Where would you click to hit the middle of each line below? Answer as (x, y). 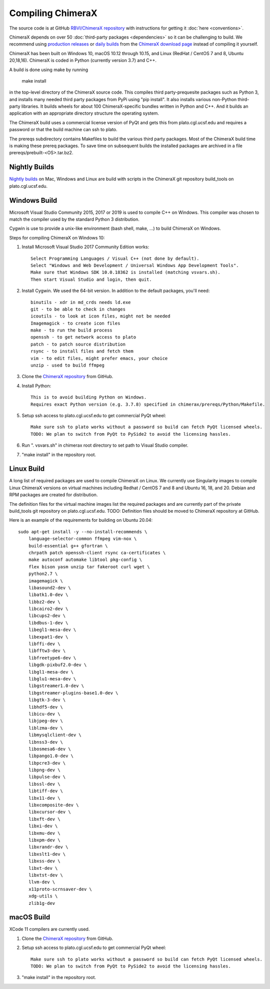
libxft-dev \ (44, 819)
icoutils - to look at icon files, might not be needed (100, 316)
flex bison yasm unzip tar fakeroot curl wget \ (89, 567)
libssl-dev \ (44, 784)
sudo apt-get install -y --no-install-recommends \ (83, 532)
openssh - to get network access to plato (83, 337)
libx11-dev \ (44, 798)
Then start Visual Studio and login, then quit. (91, 279)
